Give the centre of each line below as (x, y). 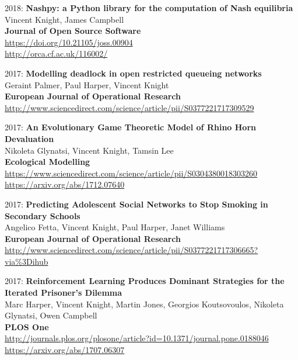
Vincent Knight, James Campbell (64, 19)
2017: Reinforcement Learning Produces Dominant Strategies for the (145, 281)
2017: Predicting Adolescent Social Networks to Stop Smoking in (136, 204)
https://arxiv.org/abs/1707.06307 (65, 350)
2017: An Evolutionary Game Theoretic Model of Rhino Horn (130, 127)
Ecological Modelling (48, 162)
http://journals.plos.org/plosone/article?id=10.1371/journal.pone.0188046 (137, 338)
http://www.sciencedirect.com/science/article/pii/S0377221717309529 (129, 107)
